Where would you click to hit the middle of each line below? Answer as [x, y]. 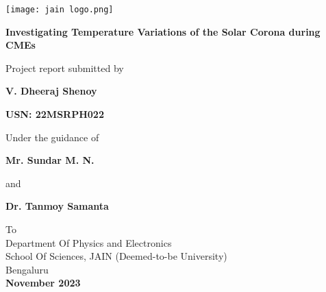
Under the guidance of [52, 137]
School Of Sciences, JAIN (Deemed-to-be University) [116, 256]
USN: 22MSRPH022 [55, 114]
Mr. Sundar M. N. [50, 160]
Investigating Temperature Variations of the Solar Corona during [163, 31]
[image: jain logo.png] [60, 10]
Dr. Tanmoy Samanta [57, 206]
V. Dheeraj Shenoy [51, 91]
